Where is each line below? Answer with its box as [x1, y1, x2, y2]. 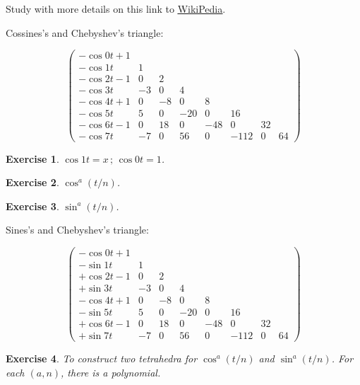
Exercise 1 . [6, 151, 59, 166]
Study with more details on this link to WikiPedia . [6, 1, 226, 16]
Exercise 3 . [6, 198, 59, 213]
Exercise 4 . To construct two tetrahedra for [6, 351, 198, 366]
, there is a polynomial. [61, 364, 161, 379]
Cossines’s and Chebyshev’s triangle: [6, 25, 164, 40]
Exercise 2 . [6, 175, 59, 190]
